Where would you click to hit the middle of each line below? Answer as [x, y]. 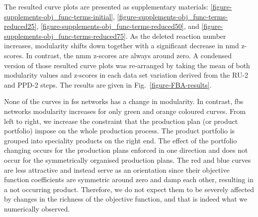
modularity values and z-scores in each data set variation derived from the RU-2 [126, 75]
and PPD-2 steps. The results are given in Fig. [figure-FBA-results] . [108, 84]
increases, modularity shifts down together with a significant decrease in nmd [122, 46]
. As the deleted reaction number [176, 36]
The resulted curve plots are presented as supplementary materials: [106, 6]
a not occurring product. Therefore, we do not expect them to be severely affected [129, 189]
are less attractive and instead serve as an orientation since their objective [117, 169]
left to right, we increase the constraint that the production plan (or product [121, 121]
